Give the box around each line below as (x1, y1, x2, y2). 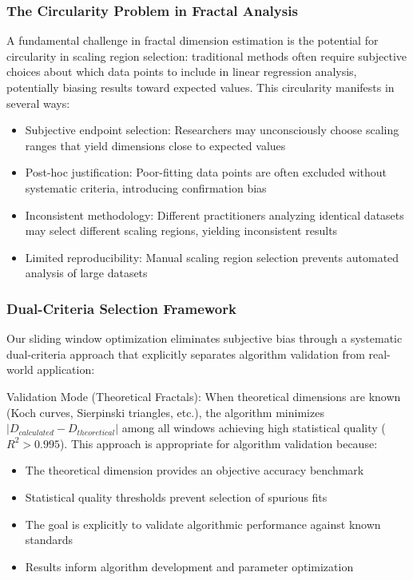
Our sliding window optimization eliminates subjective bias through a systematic (6, 330, 403, 347)
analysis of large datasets (25, 264, 148, 281)
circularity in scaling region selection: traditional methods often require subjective (6, 47, 407, 64)
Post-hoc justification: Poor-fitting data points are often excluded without (25, 164, 387, 181)
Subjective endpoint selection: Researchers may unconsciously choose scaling (25, 121, 399, 138)
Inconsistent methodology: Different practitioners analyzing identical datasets (25, 206, 404, 223)
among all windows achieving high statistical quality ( (121, 419, 386, 436)
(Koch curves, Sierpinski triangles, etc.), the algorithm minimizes (6, 403, 324, 420)
